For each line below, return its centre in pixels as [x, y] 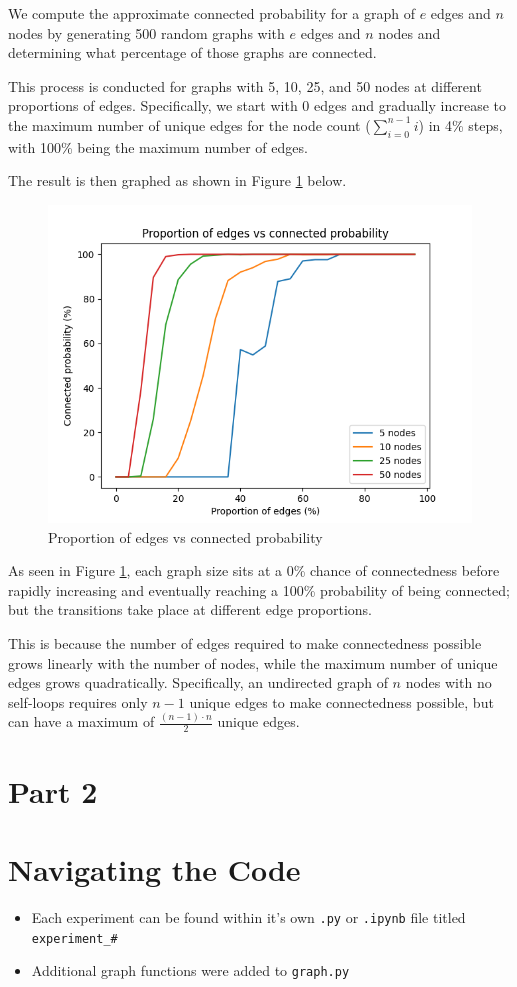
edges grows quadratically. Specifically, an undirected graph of [198, 682]
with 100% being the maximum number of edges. [158, 146]
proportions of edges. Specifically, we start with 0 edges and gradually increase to [257, 105]
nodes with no [448, 682]
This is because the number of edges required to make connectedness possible [245, 642]
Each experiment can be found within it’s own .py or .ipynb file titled [248, 916]
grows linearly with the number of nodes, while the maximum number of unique [253, 662]
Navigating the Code [154, 869]
